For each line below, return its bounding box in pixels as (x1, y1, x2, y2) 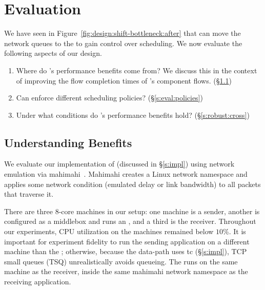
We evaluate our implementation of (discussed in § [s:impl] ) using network (4, 158, 235, 169)
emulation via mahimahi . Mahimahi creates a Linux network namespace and (4, 169, 248, 179)
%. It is (223, 226, 246, 237)
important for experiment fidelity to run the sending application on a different (4, 236, 250, 246)
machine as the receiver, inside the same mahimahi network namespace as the (4, 266, 248, 277)
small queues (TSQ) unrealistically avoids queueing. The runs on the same (4, 256, 238, 266)
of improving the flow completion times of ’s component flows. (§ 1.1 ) (16, 75, 232, 86)
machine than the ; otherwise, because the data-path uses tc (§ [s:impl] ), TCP (4, 246, 247, 257)
